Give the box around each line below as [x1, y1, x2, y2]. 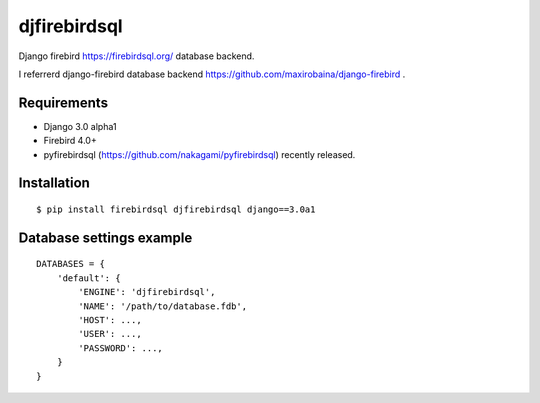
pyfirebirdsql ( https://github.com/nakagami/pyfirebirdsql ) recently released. [43, 148, 356, 160]
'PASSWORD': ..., [78, 342, 164, 354]
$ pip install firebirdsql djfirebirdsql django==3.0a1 [36, 204, 316, 215]
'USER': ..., [78, 328, 142, 340]
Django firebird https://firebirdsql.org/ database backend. [18, 50, 255, 62]
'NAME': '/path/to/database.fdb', [78, 300, 248, 312]
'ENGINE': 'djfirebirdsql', [78, 286, 216, 298]
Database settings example [18, 229, 193, 246]
